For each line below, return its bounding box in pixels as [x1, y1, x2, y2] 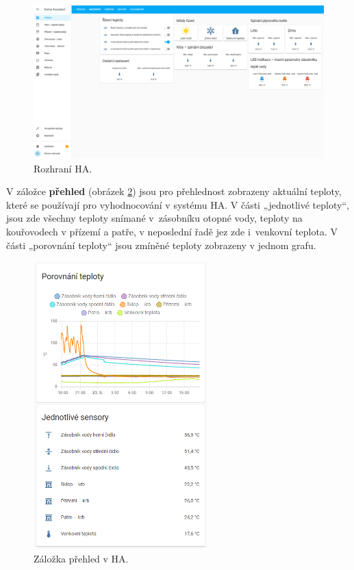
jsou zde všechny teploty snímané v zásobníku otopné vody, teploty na [6, 211, 303, 225]
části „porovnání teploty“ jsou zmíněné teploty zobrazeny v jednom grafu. [6, 237, 316, 252]
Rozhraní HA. [34, 161, 92, 175]
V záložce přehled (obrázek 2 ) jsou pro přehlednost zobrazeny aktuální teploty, [6, 184, 342, 198]
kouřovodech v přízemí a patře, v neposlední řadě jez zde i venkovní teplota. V [6, 224, 338, 238]
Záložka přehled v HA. [34, 551, 129, 565]
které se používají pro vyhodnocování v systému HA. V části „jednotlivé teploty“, [6, 197, 349, 211]
